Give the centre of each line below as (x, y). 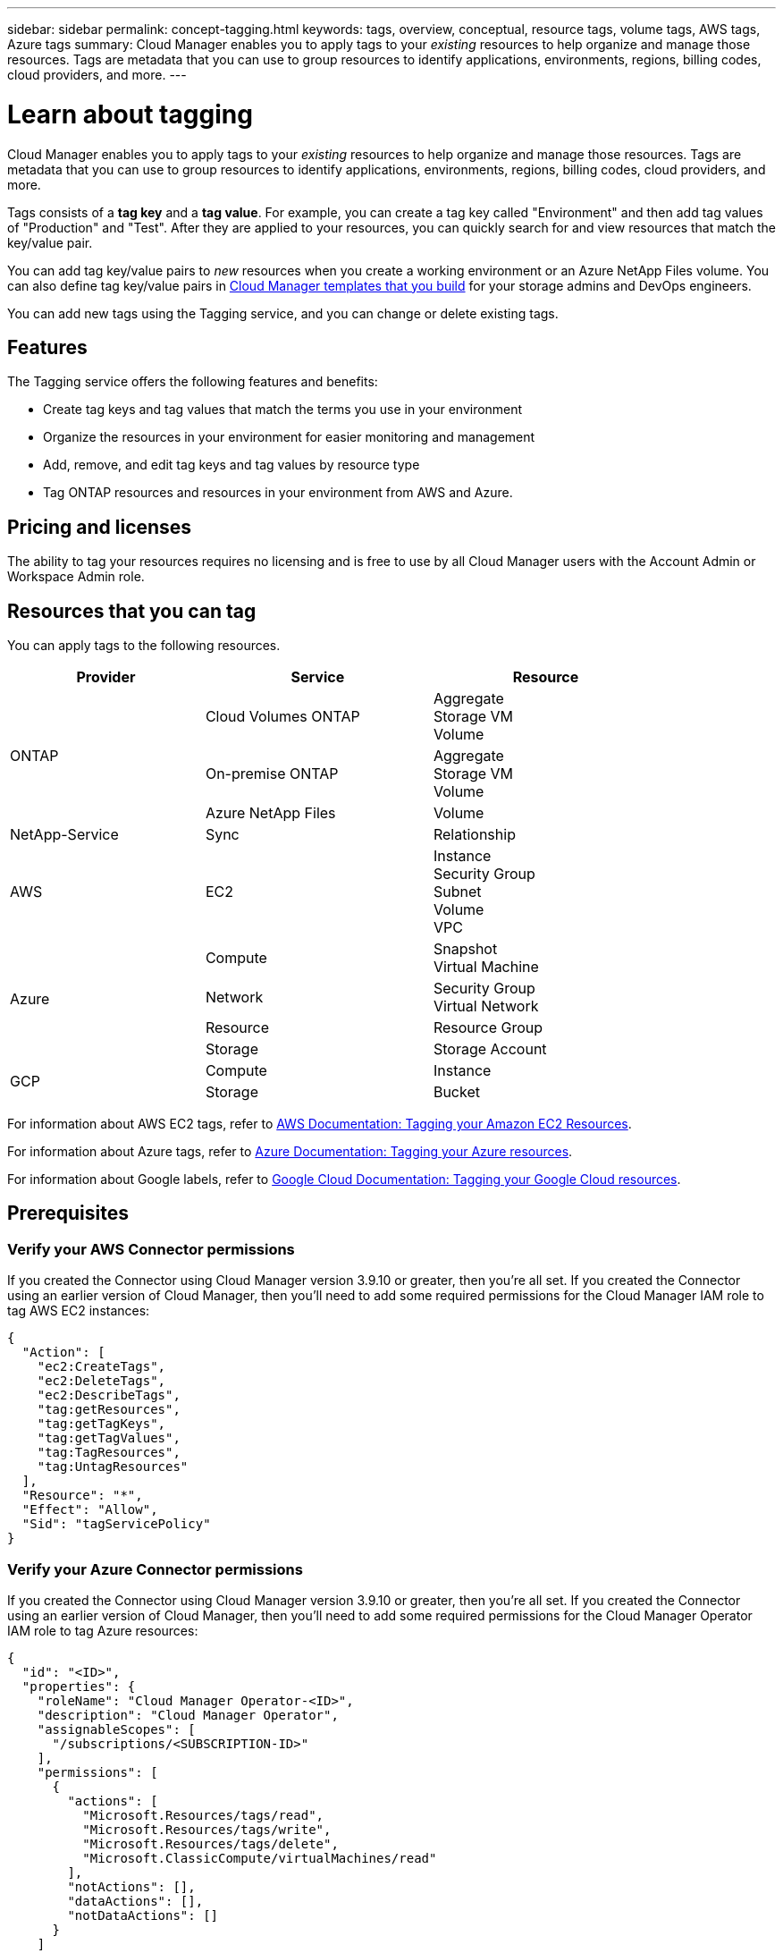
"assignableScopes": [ (116, 1729)
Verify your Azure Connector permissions (155, 1569)
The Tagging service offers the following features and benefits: (193, 382)
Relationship (474, 835)
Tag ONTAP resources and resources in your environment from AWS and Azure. (278, 493)
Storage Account (490, 1049)
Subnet (457, 892)
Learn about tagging (130, 114)
